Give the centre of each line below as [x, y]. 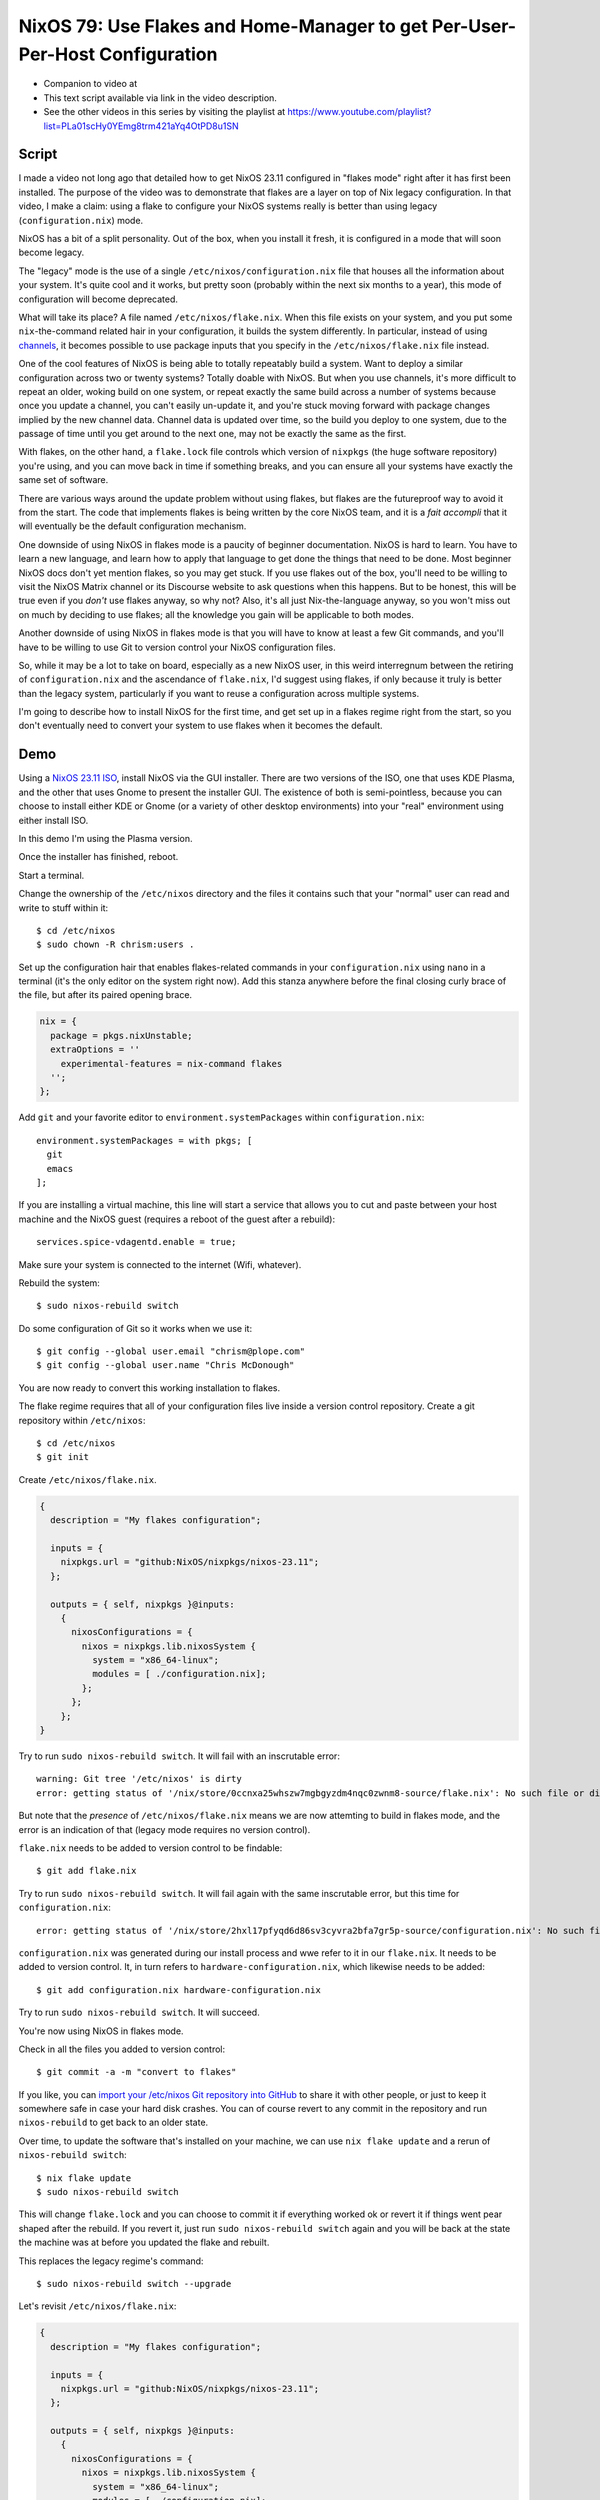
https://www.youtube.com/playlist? [359, 112]
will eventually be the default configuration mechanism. [132, 526]
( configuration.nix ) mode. [81, 220]
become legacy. [51, 252]
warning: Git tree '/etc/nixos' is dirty [139, 1779]
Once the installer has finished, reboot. [98, 857]
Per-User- [474, 26]
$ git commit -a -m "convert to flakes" [136, 2072]
